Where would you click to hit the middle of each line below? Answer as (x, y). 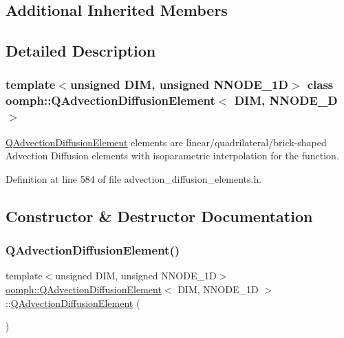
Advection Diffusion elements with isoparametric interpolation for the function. (172, 156)
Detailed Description (81, 51)
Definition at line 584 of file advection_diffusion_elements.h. (134, 178)
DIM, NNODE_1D (218, 289)
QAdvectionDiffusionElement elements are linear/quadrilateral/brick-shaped (166, 142)
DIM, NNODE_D (286, 100)
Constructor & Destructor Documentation (159, 216)
